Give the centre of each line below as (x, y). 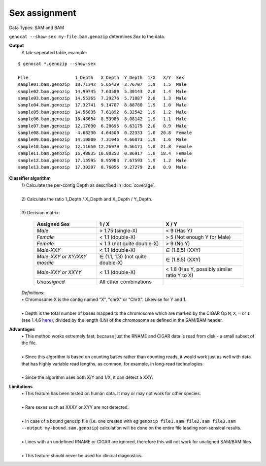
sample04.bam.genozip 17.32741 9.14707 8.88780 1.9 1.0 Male (102, 105)
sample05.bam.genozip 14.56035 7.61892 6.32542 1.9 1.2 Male (102, 112)
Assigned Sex (53, 224)
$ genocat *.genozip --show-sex (57, 64)
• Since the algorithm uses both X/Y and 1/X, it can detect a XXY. (87, 377)
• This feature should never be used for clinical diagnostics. (82, 455)
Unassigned (51, 282)
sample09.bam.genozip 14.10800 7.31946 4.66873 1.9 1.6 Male (102, 140)
